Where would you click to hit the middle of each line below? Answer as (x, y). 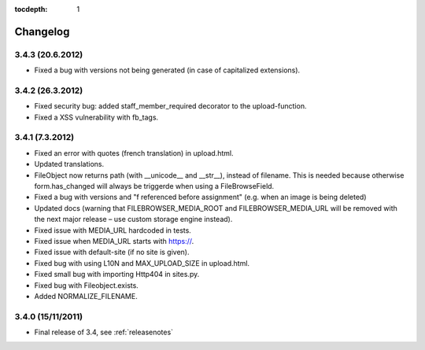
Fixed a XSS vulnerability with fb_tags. (96, 117)
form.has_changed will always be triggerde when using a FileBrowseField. (154, 186)
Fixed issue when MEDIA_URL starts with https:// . (114, 241)
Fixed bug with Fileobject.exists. (87, 285)
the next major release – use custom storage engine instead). (133, 219)
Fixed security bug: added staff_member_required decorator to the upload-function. (170, 106)
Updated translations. (69, 164)
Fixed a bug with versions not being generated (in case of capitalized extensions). (167, 70)
